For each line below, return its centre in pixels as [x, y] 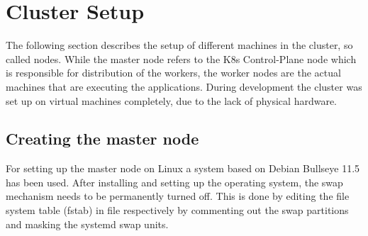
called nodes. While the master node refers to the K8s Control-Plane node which [181, 58]
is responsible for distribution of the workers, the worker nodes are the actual [173, 73]
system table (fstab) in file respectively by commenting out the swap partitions [177, 210]
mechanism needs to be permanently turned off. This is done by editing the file [178, 196]
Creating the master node [102, 139]
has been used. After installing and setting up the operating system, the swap [174, 182]
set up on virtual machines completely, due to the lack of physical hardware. [172, 100]
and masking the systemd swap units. [87, 224]
